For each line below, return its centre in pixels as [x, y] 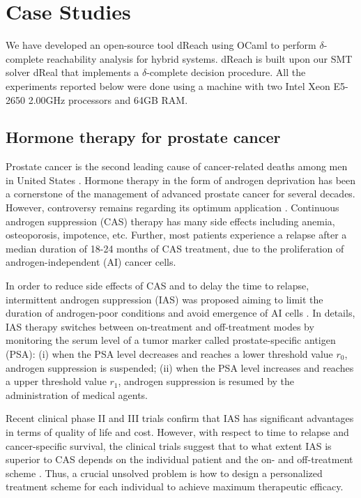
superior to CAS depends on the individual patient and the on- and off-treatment [179, 459]
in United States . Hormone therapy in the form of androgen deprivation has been [181, 180]
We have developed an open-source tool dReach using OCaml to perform [161, 45]
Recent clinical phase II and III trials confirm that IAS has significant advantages [180, 418]
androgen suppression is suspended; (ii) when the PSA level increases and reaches [180, 367]
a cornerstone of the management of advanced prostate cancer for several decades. [180, 194]
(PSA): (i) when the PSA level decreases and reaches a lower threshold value [169, 354]
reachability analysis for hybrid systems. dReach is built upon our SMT [200, 58]
